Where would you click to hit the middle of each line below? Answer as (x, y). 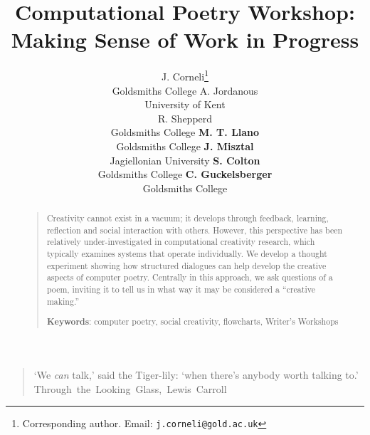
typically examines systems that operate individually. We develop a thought (187, 254)
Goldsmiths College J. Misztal (185, 146)
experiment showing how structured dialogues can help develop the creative (186, 265)
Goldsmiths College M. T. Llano (185, 132)
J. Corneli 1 (185, 75)
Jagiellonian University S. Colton (185, 160)
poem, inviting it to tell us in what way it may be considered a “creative (181, 289)
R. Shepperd (185, 118)
